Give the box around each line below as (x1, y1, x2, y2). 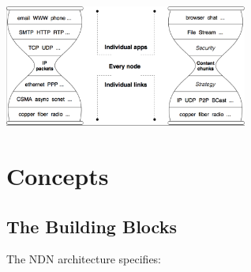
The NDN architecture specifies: (6, 251, 162, 267)
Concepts (6, 159, 109, 191)
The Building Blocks (6, 213, 177, 238)
